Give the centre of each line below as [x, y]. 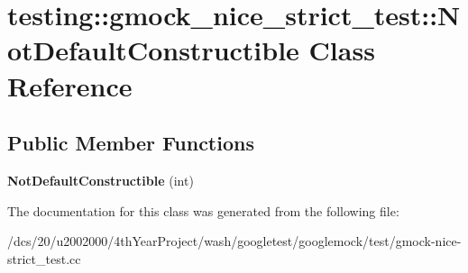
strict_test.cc [44, 258]
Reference [70, 85]
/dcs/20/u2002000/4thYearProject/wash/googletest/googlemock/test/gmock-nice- [234, 241]
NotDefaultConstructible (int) [101, 180]
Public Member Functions [131, 143]
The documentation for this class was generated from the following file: [203, 210]
